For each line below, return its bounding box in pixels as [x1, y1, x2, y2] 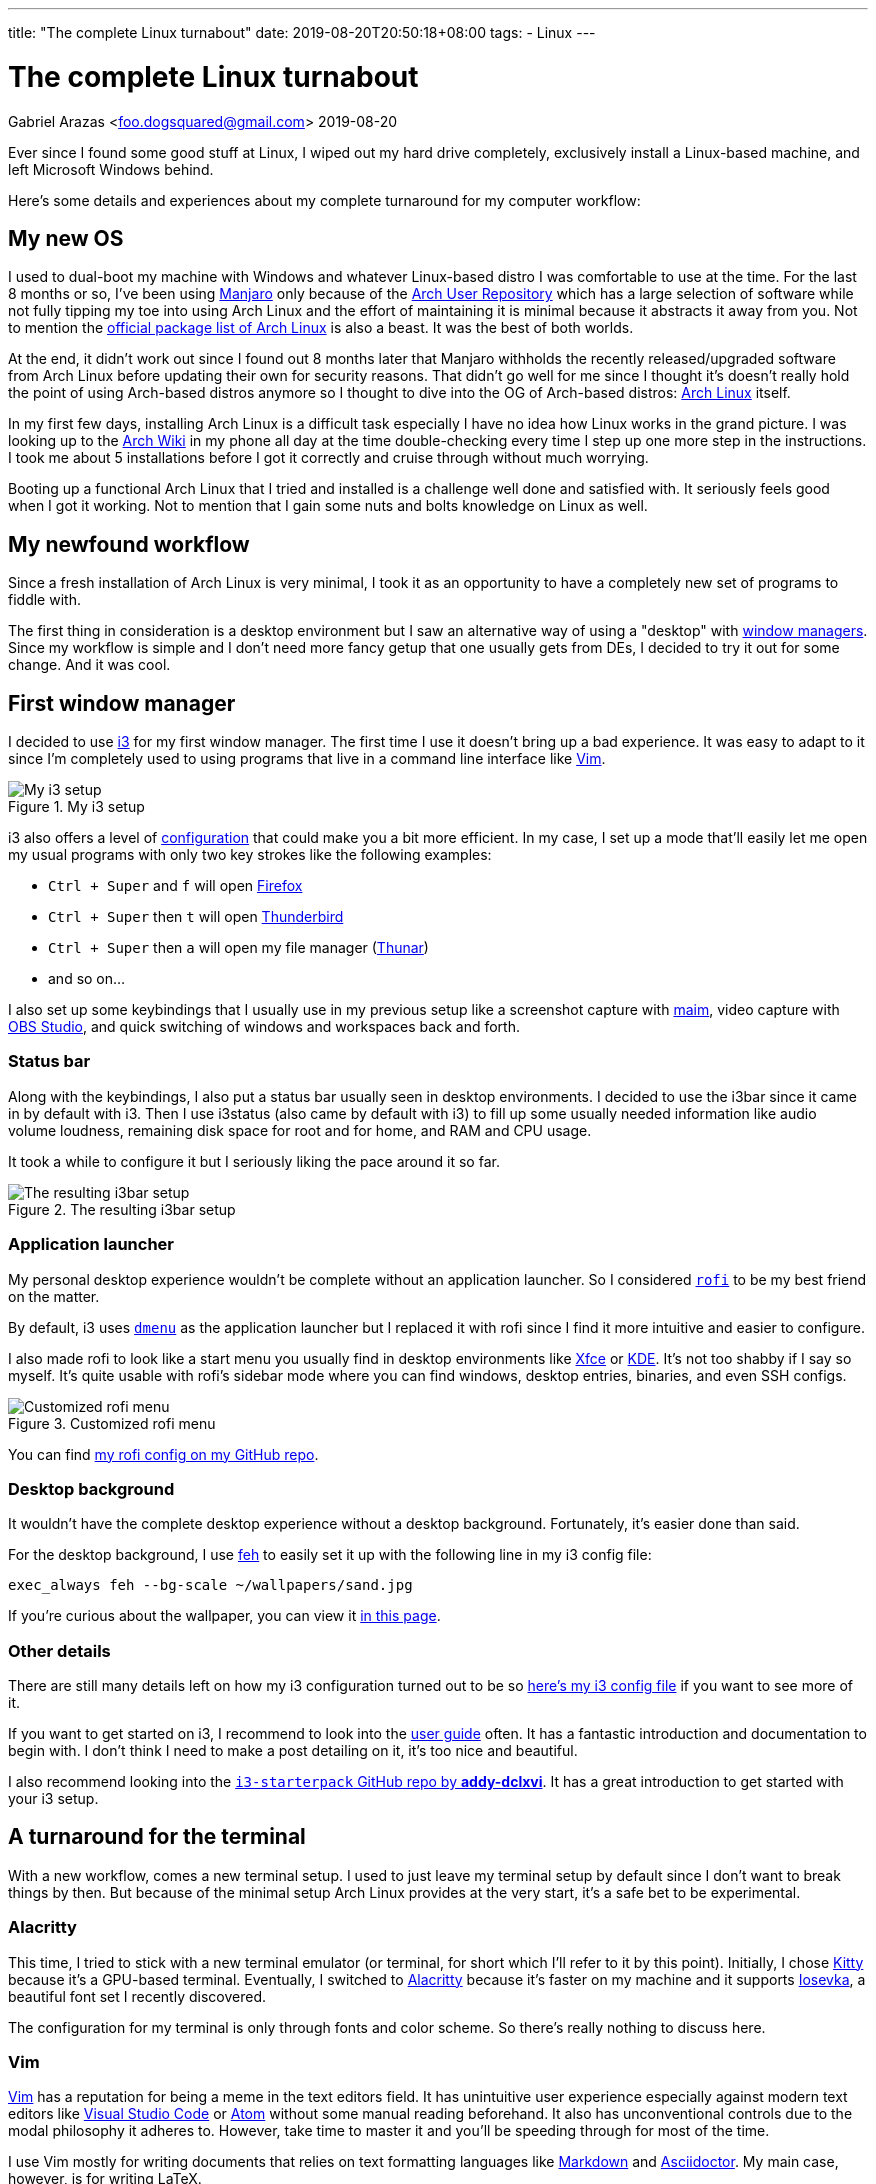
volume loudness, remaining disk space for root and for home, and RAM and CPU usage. [8, 1121, 592, 1139]
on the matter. [8, 1287, 100, 1305]
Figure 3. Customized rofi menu [8, 1414, 216, 1432]
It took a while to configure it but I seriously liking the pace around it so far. [8, 1152, 500, 1170]
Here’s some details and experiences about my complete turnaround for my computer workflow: [8, 191, 641, 209]
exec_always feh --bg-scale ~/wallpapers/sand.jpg [8, 1577, 413, 1594]
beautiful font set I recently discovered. [8, 1987, 267, 2005]
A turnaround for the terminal [8, 1824, 306, 1850]
